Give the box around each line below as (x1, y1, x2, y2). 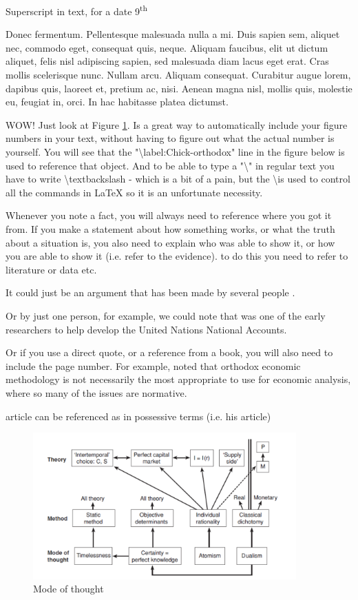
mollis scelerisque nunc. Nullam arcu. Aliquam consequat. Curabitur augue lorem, (6, 68, 351, 82)
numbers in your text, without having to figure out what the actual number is (6, 131, 335, 145)
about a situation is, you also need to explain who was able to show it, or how (6, 235, 335, 249)
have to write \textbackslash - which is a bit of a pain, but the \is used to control (6, 172, 350, 186)
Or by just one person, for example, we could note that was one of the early (6, 308, 326, 322)
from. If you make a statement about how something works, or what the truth (6, 221, 335, 236)
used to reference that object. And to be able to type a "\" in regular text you (6, 158, 335, 172)
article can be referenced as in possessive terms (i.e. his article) (6, 408, 271, 423)
